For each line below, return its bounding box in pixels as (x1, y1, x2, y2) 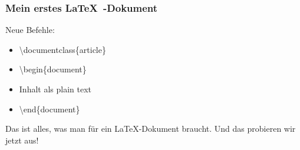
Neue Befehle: (5, 24, 55, 36)
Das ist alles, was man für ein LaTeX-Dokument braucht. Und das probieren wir (5, 122, 296, 135)
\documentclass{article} (19, 43, 106, 55)
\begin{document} (19, 63, 87, 75)
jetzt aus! (5, 134, 39, 146)
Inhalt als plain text (19, 83, 92, 95)
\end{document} (19, 102, 80, 115)
